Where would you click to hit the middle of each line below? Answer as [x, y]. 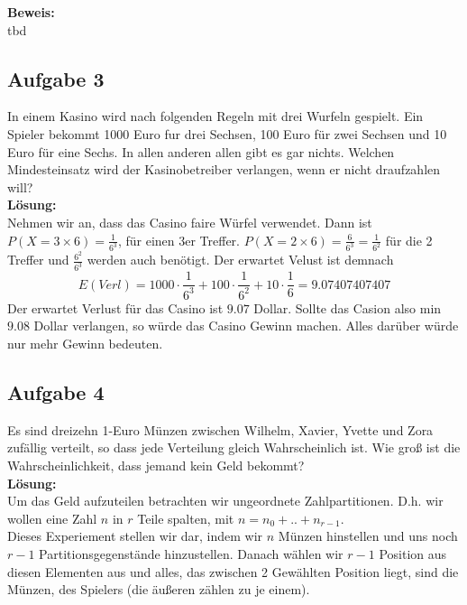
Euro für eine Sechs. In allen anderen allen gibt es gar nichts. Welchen [201, 151]
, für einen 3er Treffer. [179, 240]
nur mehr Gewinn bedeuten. [85, 343]
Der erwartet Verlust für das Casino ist [115, 307]
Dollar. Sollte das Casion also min [348, 307]
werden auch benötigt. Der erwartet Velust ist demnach [240, 260]
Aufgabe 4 [56, 391]
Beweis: [31, 12]
